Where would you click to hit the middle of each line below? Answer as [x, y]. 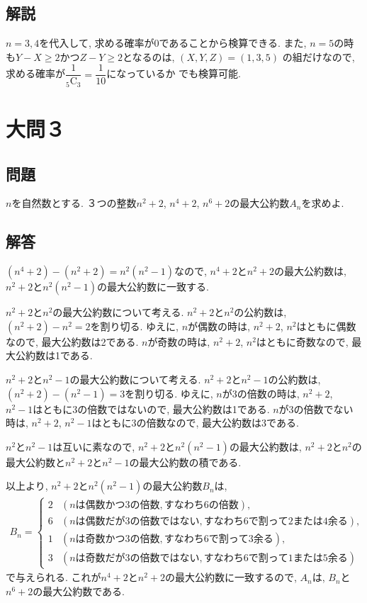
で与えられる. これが [53, 577]
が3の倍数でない [316, 408]
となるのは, [149, 56]
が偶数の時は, [219, 326]
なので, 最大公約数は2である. [72, 341]
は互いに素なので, [94, 446]
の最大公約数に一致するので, [231, 577]
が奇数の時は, [179, 341]
